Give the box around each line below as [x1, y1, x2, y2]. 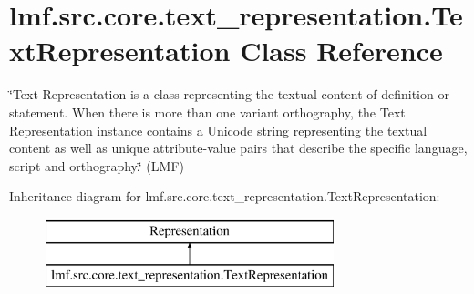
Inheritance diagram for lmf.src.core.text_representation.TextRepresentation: [9, 187, 440, 206]
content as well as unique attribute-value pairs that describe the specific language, [9, 138, 468, 157]
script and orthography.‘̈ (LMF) [9, 156, 184, 175]
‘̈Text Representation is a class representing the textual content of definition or [9, 85, 449, 104]
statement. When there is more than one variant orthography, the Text [9, 102, 406, 121]
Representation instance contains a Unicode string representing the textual [9, 120, 428, 139]
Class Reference [240, 32, 443, 69]
